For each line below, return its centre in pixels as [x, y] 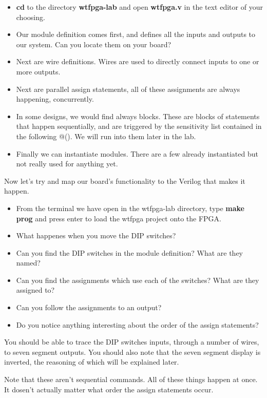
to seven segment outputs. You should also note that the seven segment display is [132, 352]
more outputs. [38, 71]
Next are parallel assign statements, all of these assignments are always [128, 89]
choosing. [31, 17]
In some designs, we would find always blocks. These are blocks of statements [138, 116]
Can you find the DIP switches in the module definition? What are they [130, 252]
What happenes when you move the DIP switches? [96, 235]
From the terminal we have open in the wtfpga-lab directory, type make [130, 208]
